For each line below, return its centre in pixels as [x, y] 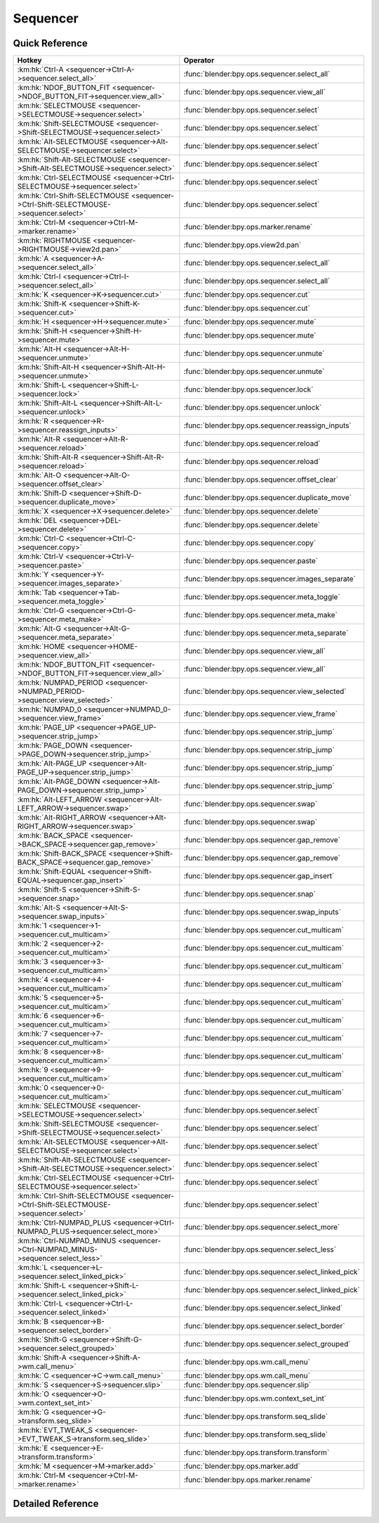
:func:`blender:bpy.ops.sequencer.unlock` [253, 408]
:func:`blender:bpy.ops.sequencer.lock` [248, 390]
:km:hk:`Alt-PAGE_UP [52, 764]
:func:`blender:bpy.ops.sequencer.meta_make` [261, 615]
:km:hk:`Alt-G [39, 629]
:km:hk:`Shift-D [42, 494]
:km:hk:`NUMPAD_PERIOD [60, 683]
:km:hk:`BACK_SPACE [53, 835]
